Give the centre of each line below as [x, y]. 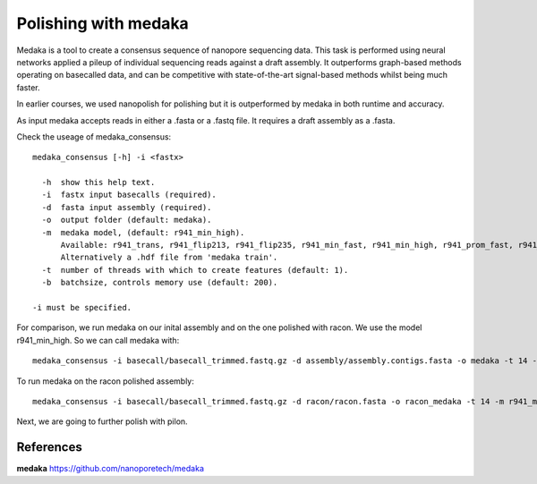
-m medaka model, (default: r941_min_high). [143, 232]
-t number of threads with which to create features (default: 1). [195, 270]
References [49, 447]
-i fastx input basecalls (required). [129, 195]
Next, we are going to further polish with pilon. [102, 421]
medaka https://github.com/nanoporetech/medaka [111, 469]
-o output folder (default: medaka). [127, 220]
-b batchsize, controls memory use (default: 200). [160, 283]
